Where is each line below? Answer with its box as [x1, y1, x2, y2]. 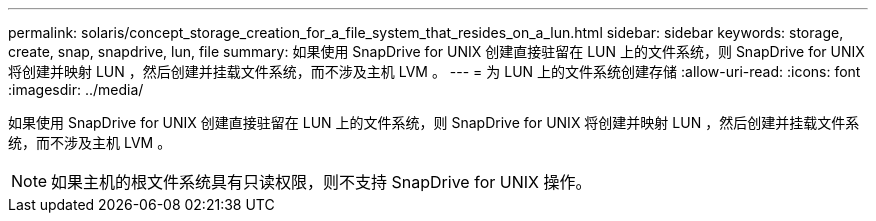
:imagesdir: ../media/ [8, 81, 144, 98]
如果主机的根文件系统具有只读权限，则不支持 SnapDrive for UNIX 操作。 [51, 172, 592, 192]
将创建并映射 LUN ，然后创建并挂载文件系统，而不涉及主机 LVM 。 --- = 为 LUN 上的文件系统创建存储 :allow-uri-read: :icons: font [8, 63, 861, 80]
